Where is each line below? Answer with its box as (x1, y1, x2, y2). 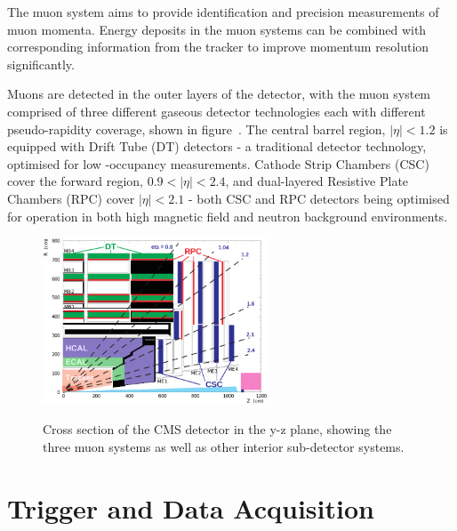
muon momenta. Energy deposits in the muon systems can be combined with (7, 20, 427, 38)
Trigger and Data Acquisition (7, 489, 374, 526)
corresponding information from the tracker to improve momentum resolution (7, 37, 429, 56)
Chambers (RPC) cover (7, 189, 135, 207)
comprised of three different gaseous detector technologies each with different (7, 101, 426, 120)
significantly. (7, 54, 75, 73)
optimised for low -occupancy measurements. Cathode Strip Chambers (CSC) (7, 154, 429, 173)
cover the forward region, (7, 172, 143, 190)
